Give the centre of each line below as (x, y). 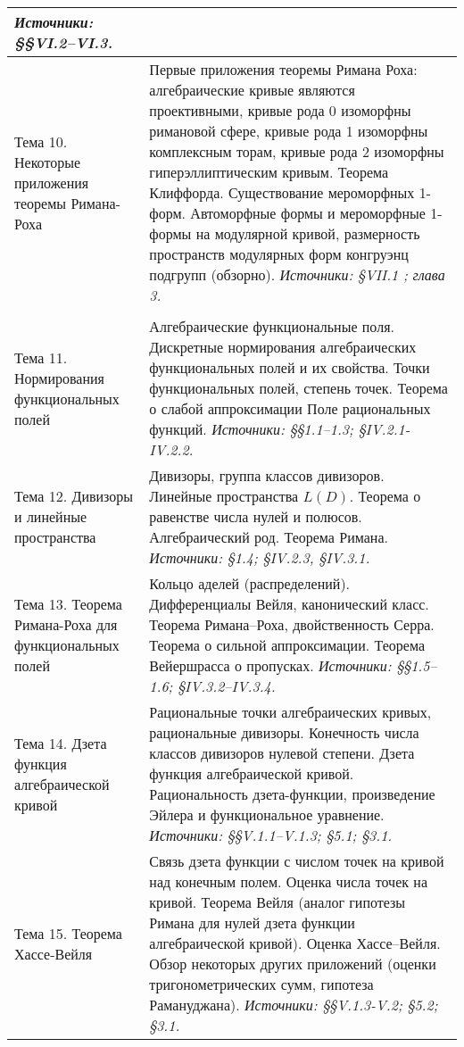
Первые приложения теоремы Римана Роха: (283, 69)
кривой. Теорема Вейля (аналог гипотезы (278, 902)
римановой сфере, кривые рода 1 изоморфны (289, 131)
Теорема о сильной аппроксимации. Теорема (287, 645)
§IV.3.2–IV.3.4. (227, 686)
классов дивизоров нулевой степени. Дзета (282, 753)
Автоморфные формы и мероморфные (308, 213)
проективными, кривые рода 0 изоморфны (280, 110)
